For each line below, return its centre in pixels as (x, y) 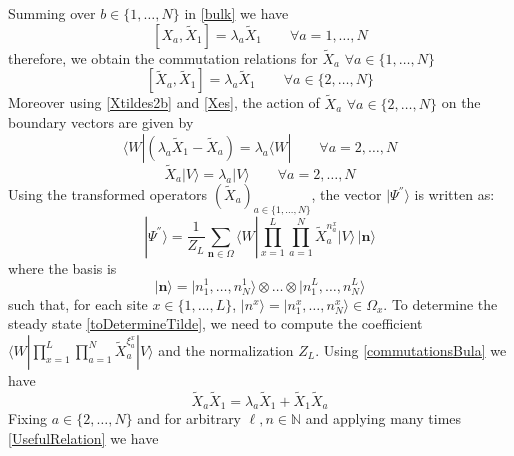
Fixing (28, 418)
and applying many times (383, 418)
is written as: (454, 194)
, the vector (346, 194)
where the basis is (62, 267)
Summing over (52, 13)
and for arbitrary (189, 418)
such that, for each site (78, 303)
